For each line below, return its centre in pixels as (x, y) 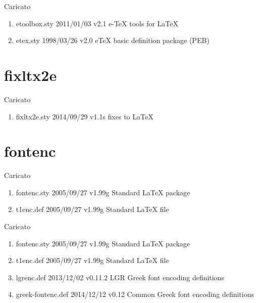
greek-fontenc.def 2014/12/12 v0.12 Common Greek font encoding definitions (135, 294)
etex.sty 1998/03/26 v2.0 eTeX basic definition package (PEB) (113, 40)
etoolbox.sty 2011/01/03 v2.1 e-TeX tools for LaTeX (97, 23)
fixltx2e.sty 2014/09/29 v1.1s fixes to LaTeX (85, 116)
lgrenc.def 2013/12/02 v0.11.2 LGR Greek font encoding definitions (120, 277)
